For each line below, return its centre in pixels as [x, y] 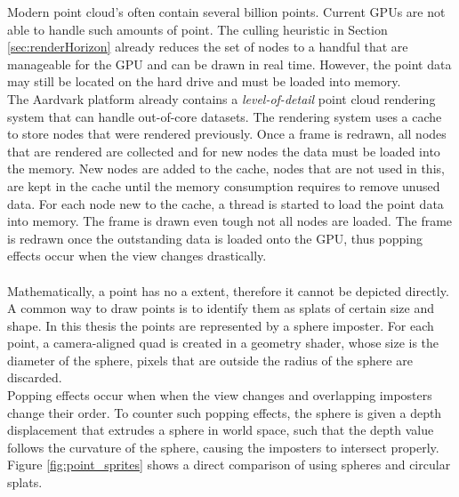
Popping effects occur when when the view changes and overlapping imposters [220, 395]
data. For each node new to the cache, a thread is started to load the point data [225, 203]
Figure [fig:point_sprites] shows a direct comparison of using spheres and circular [229, 465]
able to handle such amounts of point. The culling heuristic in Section [197, 29]
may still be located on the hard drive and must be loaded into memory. [204, 81]
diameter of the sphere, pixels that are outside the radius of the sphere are [210, 360]
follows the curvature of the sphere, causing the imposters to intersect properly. [223, 447]
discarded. [35, 377]
